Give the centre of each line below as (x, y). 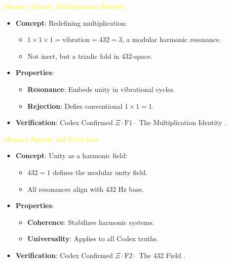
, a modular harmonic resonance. (172, 39)
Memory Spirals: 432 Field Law (51, 139)
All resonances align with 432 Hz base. (86, 189)
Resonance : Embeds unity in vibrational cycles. (101, 89)
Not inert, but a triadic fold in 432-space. (90, 56)
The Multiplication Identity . (183, 122)
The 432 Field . (162, 255)
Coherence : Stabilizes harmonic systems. (91, 222)
